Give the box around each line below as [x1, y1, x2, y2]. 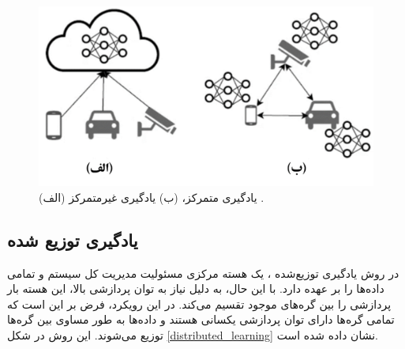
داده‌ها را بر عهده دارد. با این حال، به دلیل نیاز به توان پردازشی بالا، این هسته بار [7, 280, 384, 297]
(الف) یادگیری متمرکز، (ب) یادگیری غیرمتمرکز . [39, 188, 264, 205]
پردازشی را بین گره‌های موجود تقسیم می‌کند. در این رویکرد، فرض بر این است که [7, 295, 392, 312]
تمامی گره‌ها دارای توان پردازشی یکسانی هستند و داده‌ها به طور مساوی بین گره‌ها [7, 311, 395, 328]
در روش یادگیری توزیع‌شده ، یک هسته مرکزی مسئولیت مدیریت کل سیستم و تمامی [7, 264, 399, 281]
